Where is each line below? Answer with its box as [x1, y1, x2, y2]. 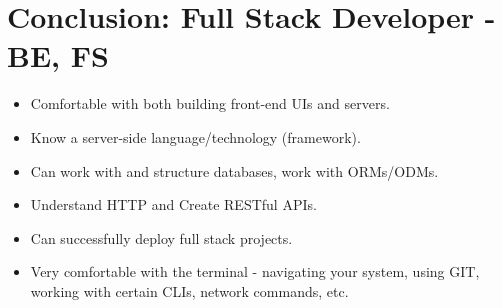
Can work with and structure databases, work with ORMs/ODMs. [30, 160, 439, 181]
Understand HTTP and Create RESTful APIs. [30, 194, 317, 215]
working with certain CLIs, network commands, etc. [30, 280, 349, 301]
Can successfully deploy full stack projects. [30, 227, 293, 248]
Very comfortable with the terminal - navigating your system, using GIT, [30, 261, 480, 282]
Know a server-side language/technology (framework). [30, 126, 361, 147]
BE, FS [7, 35, 109, 76]
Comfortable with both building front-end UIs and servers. [30, 93, 390, 114]
